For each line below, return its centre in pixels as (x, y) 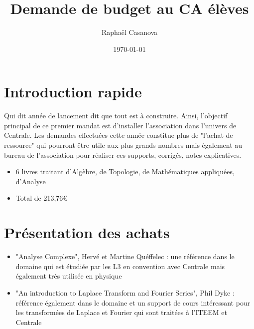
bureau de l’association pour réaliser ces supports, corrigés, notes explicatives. (123, 155)
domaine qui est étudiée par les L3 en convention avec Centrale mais (120, 266)
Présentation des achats (87, 232)
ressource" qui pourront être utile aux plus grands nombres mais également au (123, 145)
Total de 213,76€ (42, 198)
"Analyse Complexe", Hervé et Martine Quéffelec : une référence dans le (125, 256)
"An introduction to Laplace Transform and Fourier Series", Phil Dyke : (125, 292)
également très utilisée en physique (69, 276)
